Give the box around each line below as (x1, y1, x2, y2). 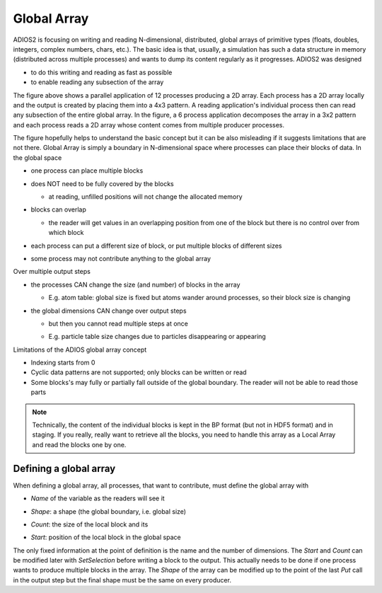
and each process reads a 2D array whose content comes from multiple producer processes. (13, 120, 285, 129)
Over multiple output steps (13, 267, 91, 276)
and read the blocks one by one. (32, 440, 127, 449)
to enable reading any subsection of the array (30, 78, 164, 86)
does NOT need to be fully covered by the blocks (30, 179, 175, 188)
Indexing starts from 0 (30, 358, 95, 367)
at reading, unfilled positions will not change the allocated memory (48, 192, 243, 201)
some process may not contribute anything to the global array (30, 254, 212, 263)
